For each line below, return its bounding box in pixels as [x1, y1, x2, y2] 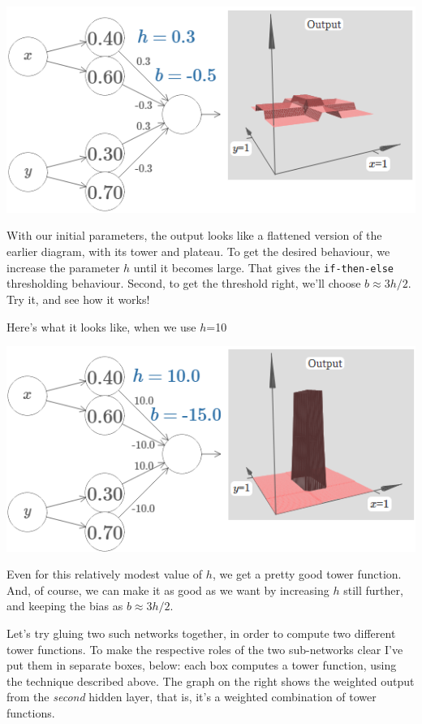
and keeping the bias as [6, 597, 123, 614]
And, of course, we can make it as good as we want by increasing [6, 581, 329, 598]
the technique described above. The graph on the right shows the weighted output [6, 672, 415, 689]
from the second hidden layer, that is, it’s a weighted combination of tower [6, 688, 377, 705]
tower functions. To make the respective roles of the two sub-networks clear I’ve [6, 640, 403, 657]
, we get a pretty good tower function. [212, 566, 402, 583]
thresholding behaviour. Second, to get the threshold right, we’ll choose [6, 275, 361, 292]
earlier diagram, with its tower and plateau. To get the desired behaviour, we [6, 243, 390, 260]
